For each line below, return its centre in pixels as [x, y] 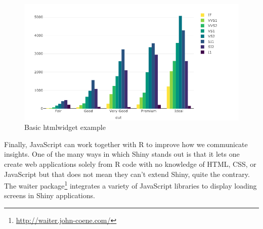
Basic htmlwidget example [65, 127]
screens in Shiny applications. [50, 195]
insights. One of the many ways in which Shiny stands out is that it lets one [122, 154]
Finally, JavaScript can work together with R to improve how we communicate [126, 144]
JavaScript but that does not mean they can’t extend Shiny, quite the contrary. [127, 174]
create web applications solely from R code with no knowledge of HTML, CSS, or [130, 164]
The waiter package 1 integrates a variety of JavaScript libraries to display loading [130, 185]
